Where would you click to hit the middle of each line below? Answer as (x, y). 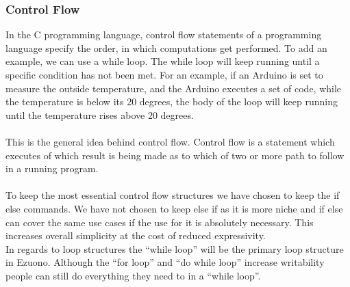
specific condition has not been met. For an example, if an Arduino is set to (164, 74)
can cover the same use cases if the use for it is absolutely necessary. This (160, 222)
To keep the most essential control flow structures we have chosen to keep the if (173, 195)
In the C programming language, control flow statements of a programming (164, 35)
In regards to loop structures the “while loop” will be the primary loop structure (175, 248)
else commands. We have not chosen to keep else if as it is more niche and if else (174, 208)
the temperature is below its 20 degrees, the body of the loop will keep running (172, 101)
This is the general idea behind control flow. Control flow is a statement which (170, 141)
